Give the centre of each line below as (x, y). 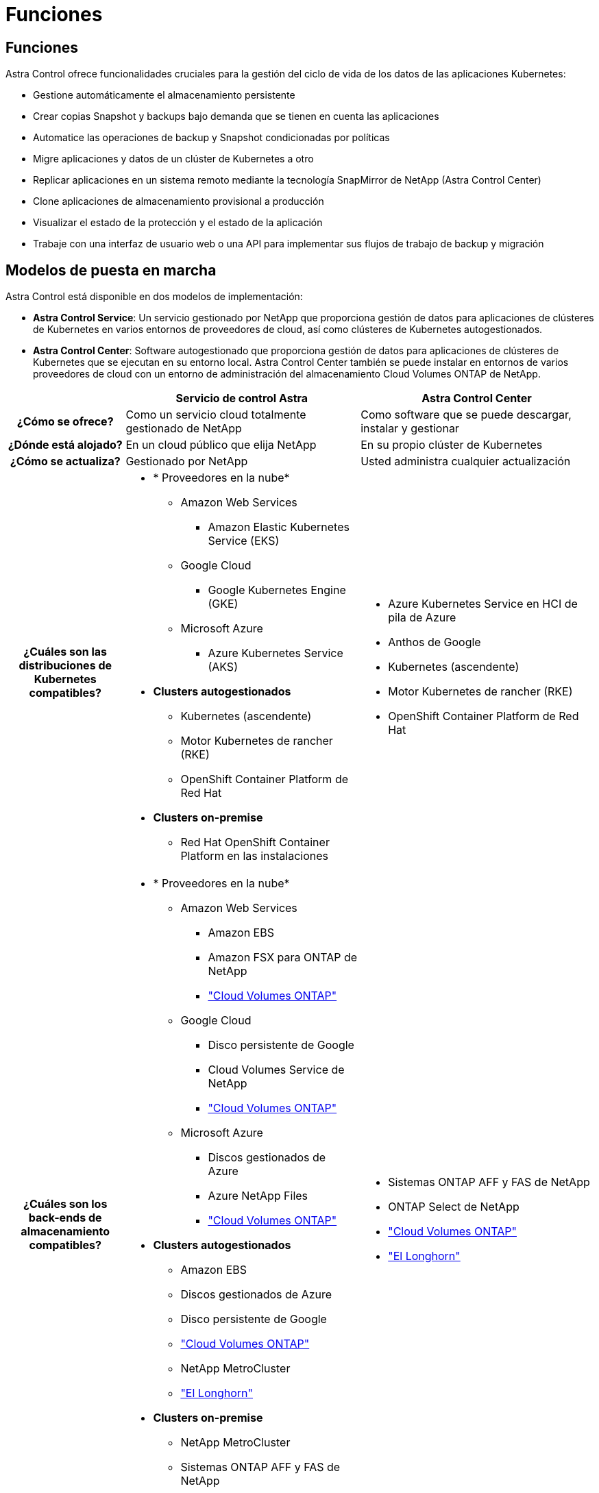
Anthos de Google (435, 642)
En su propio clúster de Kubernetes (452, 445)
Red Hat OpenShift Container (255, 842)
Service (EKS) (244, 541)
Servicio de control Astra (242, 398)
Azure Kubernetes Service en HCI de (483, 604)
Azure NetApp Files (258, 1196)
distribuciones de (65, 666)
